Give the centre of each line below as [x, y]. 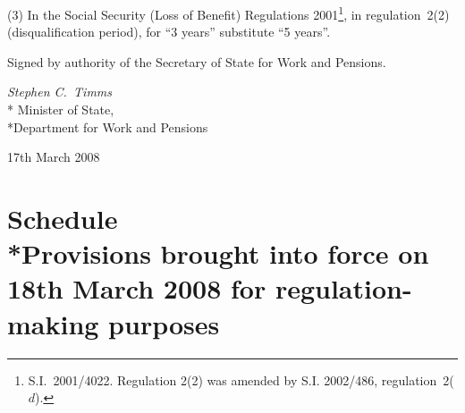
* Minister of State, [61, 110]
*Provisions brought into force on [218, 253]
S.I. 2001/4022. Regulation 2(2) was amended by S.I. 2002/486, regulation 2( [241, 379]
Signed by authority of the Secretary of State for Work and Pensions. [197, 61]
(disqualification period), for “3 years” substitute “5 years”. [169, 32]
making [53, 323]
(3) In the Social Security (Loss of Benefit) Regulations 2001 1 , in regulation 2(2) [228, 13]
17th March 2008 [54, 157]
